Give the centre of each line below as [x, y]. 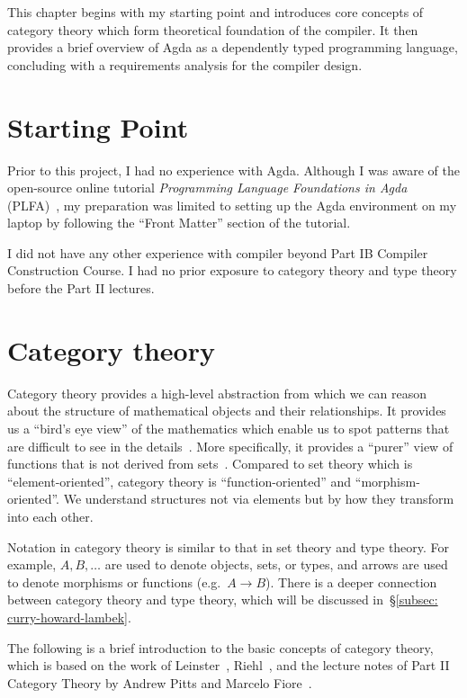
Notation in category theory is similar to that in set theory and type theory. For [229, 546]
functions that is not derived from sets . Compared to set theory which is [210, 464]
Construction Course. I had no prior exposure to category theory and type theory [232, 270]
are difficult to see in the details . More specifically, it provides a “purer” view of [230, 446]
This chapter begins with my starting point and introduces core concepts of [216, 12]
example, [32, 564]
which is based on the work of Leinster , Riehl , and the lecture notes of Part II [229, 665]
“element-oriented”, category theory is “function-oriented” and [180, 481]
